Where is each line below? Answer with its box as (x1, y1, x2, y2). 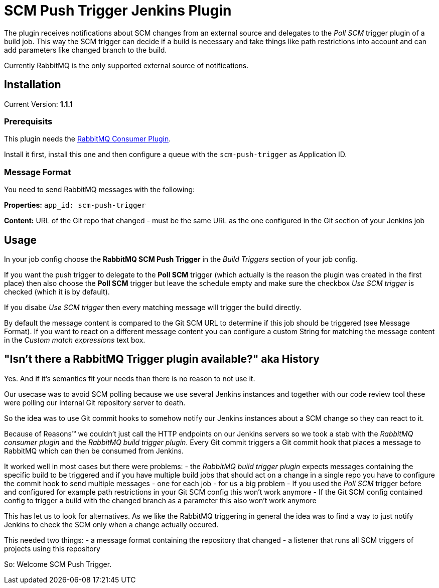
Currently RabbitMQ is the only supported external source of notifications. (4, 61, 249, 70)
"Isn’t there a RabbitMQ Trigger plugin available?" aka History (4, 353, 320, 366)
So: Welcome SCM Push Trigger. (4, 559, 112, 568)
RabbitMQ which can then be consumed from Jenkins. (4, 446, 184, 455)
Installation (4, 78, 61, 91)
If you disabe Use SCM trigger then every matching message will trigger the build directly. (4, 303, 302, 312)
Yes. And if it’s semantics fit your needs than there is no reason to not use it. (4, 374, 255, 383)
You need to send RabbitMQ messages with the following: (4, 185, 195, 194)
